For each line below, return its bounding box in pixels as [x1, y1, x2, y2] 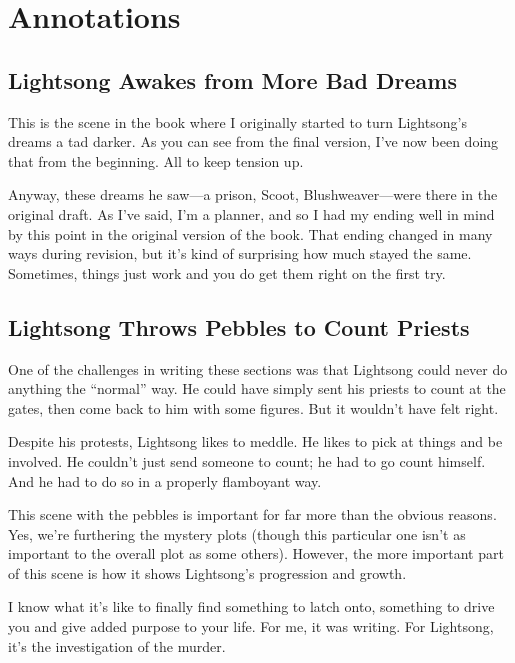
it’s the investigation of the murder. [8, 635, 226, 656]
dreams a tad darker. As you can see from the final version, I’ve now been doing [8, 131, 499, 152]
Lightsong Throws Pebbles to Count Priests [8, 311, 470, 342]
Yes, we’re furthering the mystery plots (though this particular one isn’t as [8, 523, 466, 544]
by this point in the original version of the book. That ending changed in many [8, 223, 493, 244]
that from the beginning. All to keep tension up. [8, 150, 304, 171]
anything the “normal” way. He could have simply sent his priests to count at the [8, 378, 506, 399]
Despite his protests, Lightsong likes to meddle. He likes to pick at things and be [8, 431, 503, 452]
